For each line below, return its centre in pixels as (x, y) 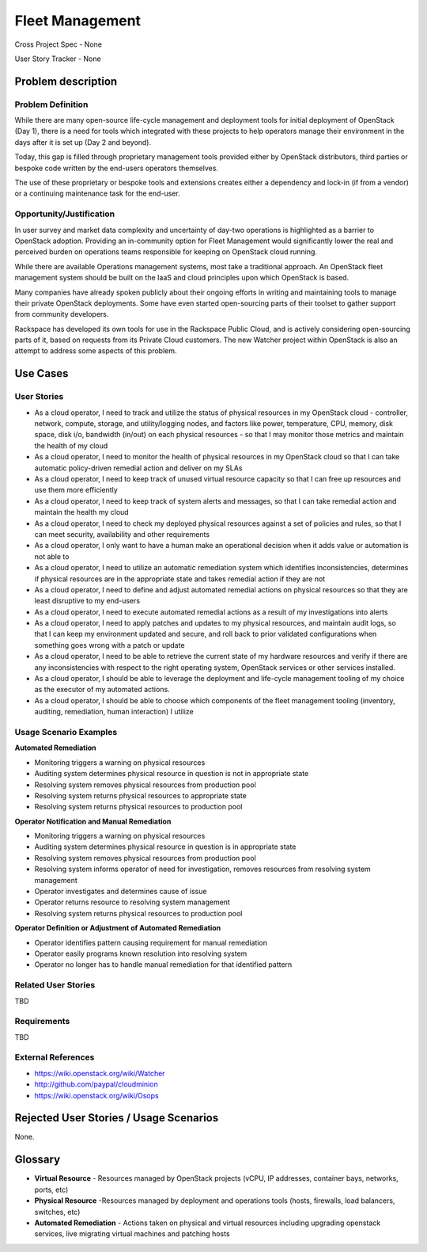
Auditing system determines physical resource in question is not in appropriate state (172, 774)
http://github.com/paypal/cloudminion (96, 1084)
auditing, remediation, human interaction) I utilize (114, 712)
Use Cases (42, 373)
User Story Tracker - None (58, 59)
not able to (52, 556)
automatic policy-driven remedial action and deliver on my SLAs (138, 468)
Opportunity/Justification (64, 214)
